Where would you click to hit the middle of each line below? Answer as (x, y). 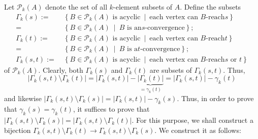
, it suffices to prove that (111, 109)
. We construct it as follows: (198, 130)
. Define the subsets (211, 7)
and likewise (23, 98)
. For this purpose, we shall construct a (192, 120)
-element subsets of (143, 7)
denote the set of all (76, 7)
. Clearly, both (61, 69)
